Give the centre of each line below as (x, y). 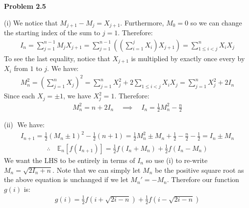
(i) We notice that (31, 22)
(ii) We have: (24, 125)
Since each (20, 96)
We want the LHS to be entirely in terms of (70, 160)
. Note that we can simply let (97, 170)
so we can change (216, 22)
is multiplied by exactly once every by (188, 58)
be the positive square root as (199, 170)
